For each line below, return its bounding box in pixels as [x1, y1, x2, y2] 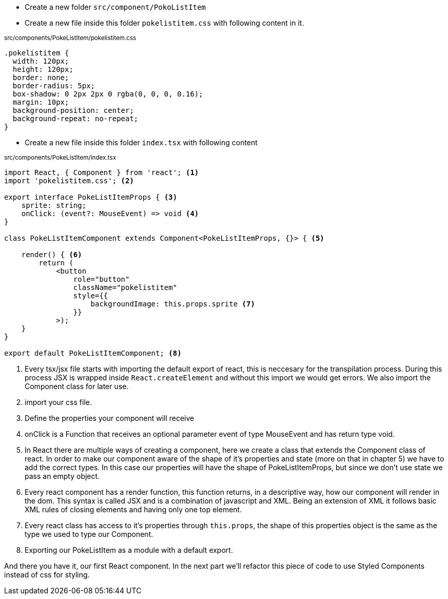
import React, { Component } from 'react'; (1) [4, 168, 199, 177]
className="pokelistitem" [73, 283, 178, 292]
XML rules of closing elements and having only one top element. [25, 505, 242, 514]
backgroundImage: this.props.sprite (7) [90, 300, 255, 308]
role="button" [73, 275, 130, 283]
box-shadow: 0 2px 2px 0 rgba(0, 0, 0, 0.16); [12, 90, 203, 98]
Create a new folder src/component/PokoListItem [25, 3, 206, 11]
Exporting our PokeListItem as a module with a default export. [25, 546, 233, 554]
